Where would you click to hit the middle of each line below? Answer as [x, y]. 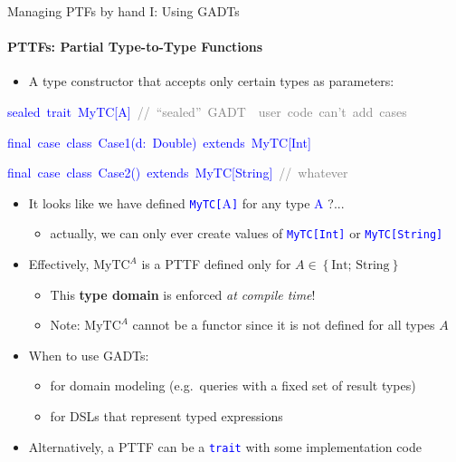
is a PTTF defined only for [216, 264]
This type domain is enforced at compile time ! [183, 294]
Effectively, [59, 264]
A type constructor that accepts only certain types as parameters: [211, 81]
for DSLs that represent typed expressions [166, 416]
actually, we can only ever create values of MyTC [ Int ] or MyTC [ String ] [247, 233]
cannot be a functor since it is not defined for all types [284, 325]
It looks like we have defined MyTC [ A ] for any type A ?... [186, 202]
